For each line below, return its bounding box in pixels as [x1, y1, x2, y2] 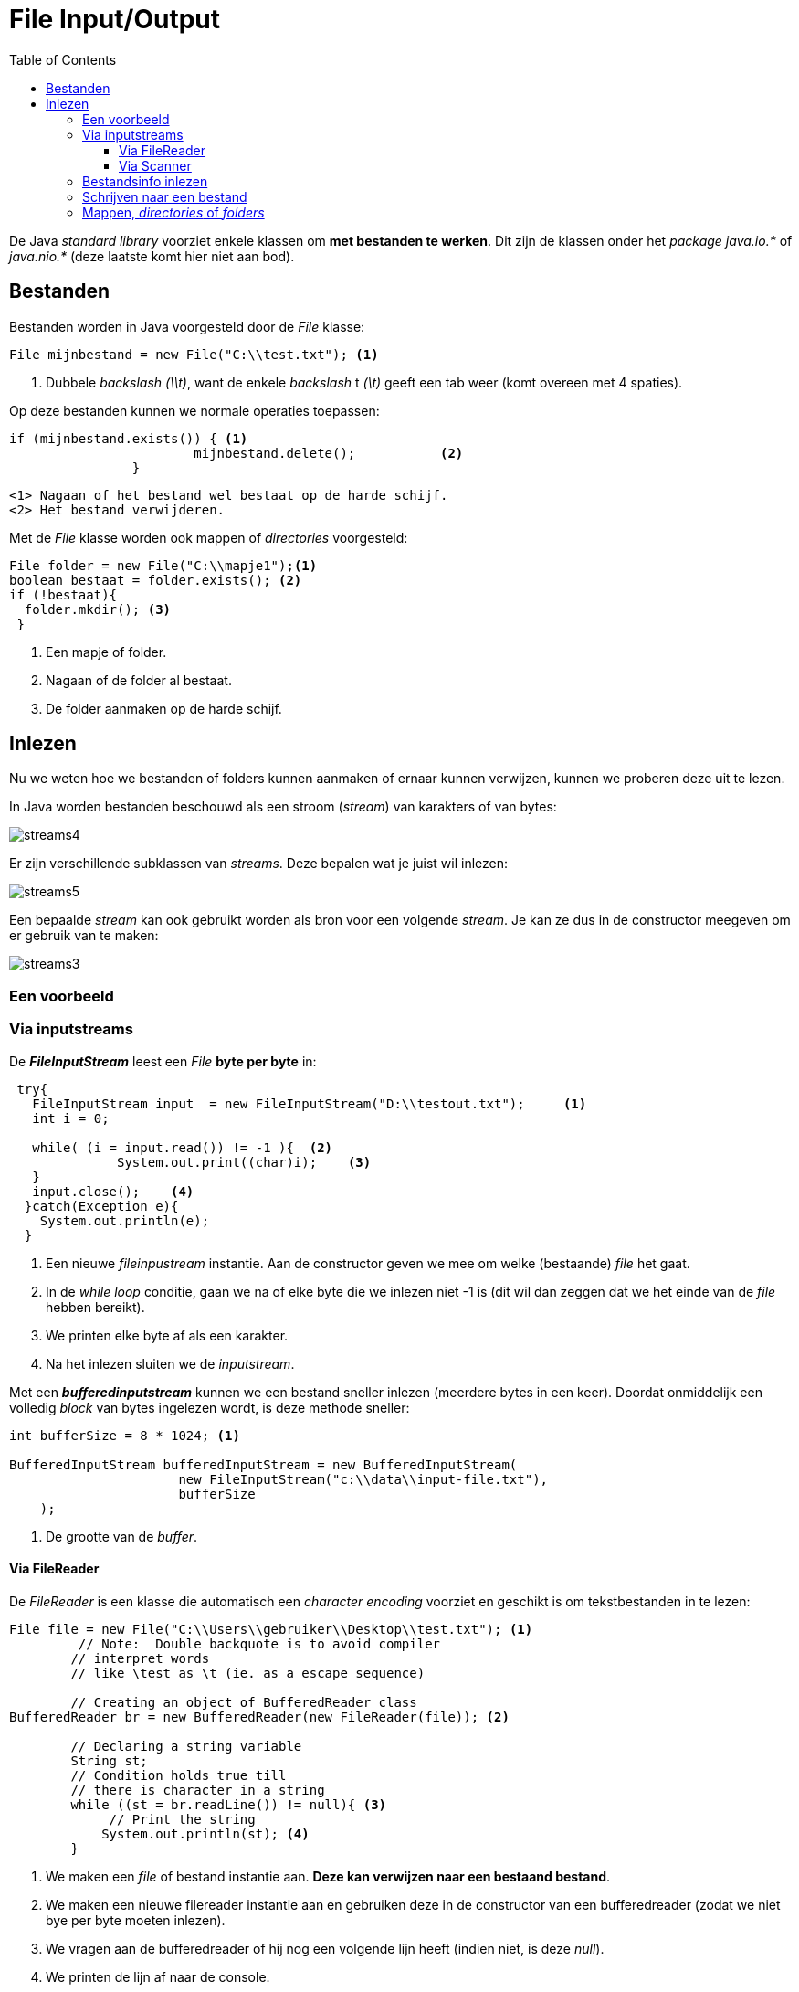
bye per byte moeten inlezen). [46, 1912, 226, 1928]
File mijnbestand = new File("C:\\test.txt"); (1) [9, 346, 379, 362]
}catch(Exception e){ [24, 1198, 179, 1213]
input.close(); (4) [32, 1183, 194, 1199]
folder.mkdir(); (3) [24, 601, 172, 617]
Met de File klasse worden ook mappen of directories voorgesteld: [9, 529, 408, 546]
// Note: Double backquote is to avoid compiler [78, 1636, 441, 1651]
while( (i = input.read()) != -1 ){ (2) [32, 1139, 333, 1155]
